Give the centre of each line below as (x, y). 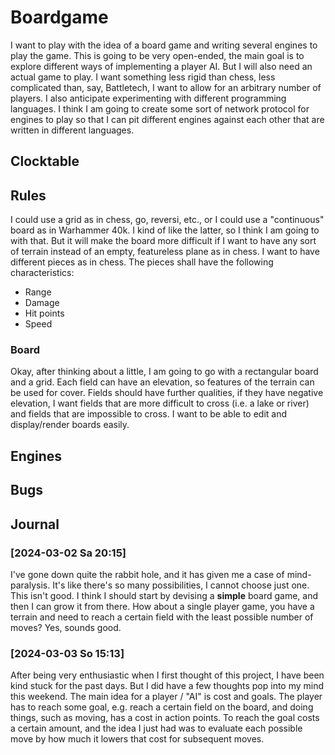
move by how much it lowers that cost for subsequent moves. (137, 739)
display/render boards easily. (70, 425)
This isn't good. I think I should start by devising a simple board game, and (164, 595)
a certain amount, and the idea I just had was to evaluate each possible (156, 728)
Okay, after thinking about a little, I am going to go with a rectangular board (164, 372)
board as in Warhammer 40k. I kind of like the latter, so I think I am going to (165, 230)
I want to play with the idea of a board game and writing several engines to (164, 45)
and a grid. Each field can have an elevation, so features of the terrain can (162, 382)
